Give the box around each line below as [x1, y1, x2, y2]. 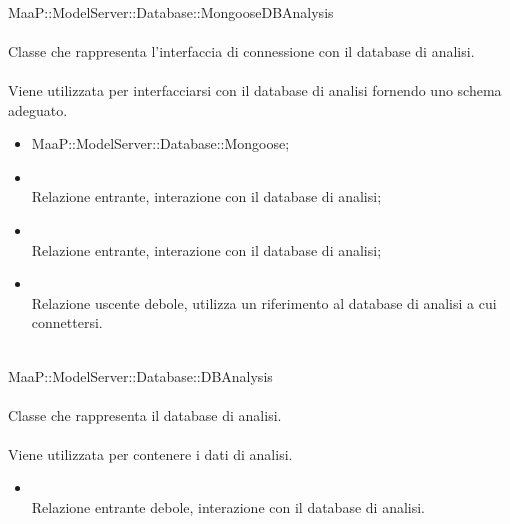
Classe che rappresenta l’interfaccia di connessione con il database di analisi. [8, 40, 475, 61]
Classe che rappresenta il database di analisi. [8, 404, 282, 425]
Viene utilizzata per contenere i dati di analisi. [8, 443, 293, 464]
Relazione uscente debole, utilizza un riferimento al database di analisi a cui [31, 292, 497, 313]
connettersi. [31, 312, 103, 333]
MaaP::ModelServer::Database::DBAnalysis [8, 365, 273, 386]
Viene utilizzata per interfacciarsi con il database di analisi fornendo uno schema [8, 79, 502, 100]
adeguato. [8, 99, 68, 120]
